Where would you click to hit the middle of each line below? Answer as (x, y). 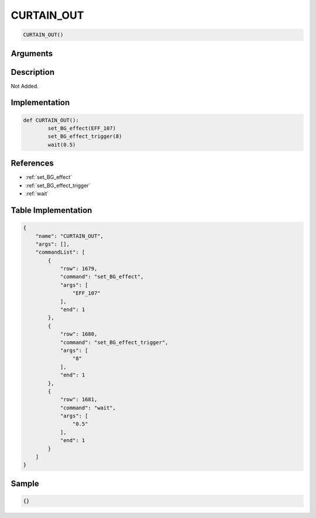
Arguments (32, 53)
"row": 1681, (79, 400)
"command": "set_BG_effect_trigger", (114, 342)
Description (33, 72)
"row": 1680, (79, 334)
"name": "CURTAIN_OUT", (69, 236)
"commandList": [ (60, 252)
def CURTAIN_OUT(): (51, 120)
